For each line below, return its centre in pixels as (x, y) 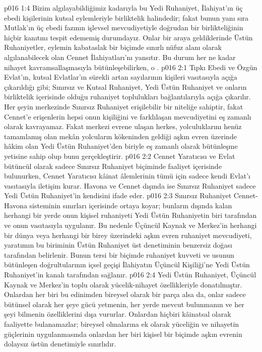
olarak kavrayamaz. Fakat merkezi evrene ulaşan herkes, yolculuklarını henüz (123, 126)
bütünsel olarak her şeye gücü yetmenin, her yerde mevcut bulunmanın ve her (124, 304)
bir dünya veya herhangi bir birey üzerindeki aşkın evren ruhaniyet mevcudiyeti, (128, 235)
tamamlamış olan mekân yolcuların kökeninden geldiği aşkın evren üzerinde (120, 136)
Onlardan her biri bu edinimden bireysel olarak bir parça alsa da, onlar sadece (125, 294)
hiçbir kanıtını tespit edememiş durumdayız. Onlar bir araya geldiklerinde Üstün (128, 37)
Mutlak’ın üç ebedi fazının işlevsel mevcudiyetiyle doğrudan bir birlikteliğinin (124, 27)
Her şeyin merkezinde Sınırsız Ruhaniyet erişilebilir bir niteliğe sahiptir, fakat (124, 106)
